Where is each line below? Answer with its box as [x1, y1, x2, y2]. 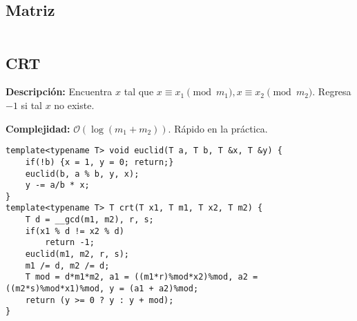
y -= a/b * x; [25, 180, 90, 191]
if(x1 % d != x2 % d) [25, 226, 124, 236]
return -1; [45, 237, 95, 248]
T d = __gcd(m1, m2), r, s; [25, 215, 154, 225]
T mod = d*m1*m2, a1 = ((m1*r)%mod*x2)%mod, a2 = [25, 272, 258, 282]
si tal [21, 98, 42, 112]
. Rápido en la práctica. [168, 121, 268, 135]
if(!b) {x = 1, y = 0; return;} [25, 157, 174, 167]
